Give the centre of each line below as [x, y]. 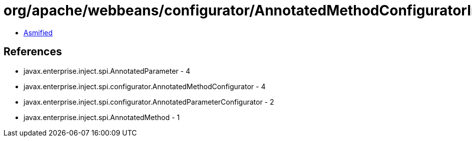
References [33, 52]
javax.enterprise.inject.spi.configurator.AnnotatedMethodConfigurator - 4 [145, 86]
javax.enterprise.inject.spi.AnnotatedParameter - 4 [107, 71]
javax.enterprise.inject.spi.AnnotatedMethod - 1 [102, 117]
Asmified [38, 32]
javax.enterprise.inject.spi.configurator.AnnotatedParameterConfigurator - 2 [149, 102]
